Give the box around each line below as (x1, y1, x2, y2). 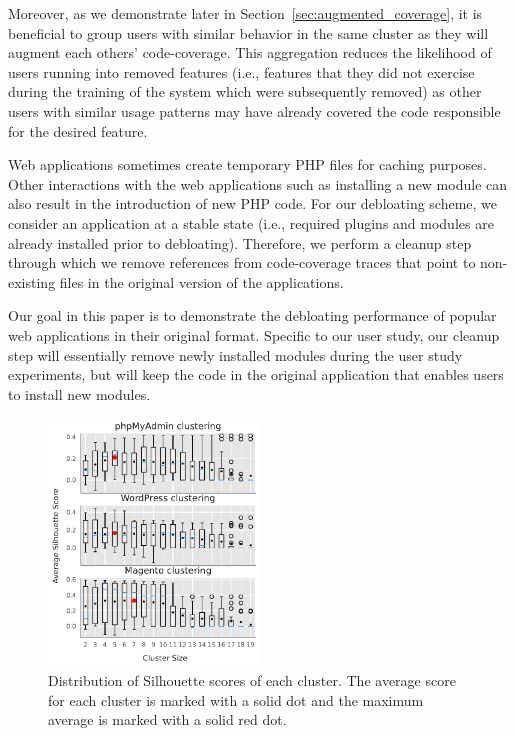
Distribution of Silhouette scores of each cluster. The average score (48, 670, 456, 691)
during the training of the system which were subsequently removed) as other (8, 81, 482, 102)
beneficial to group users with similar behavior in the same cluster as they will (8, 22, 489, 43)
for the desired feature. (8, 120, 148, 141)
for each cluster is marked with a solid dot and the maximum (48, 689, 424, 710)
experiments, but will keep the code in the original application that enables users (8, 364, 504, 385)
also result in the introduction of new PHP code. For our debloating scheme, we (8, 193, 498, 214)
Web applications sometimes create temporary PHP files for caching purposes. (8, 154, 487, 175)
